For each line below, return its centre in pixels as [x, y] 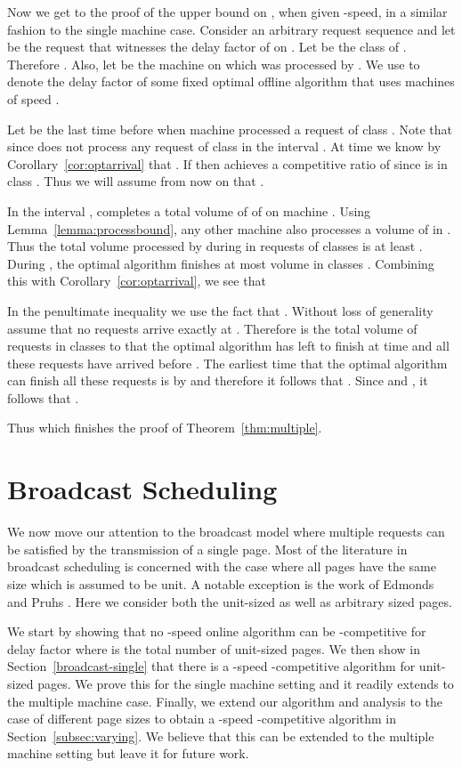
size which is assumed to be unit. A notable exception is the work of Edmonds [221, 583]
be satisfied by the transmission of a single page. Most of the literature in [207, 549]
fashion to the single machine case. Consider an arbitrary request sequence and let [231, 29]
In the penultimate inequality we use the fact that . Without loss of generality [220, 310]
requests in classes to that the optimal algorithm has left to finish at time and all [228, 346]
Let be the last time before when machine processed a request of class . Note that [230, 129]
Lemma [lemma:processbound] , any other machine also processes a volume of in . [229, 228]
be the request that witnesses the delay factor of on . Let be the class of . [207, 47]
